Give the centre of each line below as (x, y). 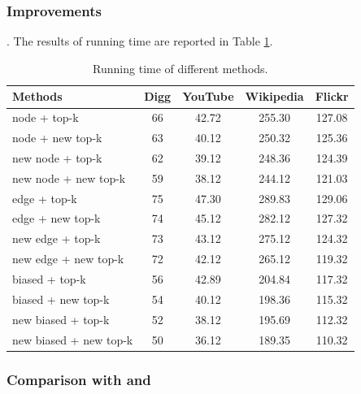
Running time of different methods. (180, 68)
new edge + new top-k (68, 259)
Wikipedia (274, 96)
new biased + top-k (61, 319)
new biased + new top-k (73, 339)
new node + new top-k (69, 178)
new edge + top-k (57, 238)
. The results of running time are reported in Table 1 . (140, 41)
